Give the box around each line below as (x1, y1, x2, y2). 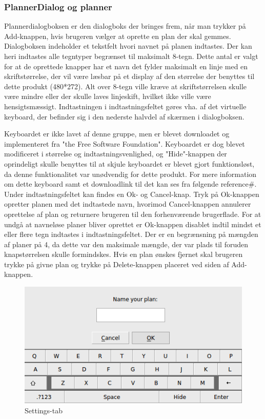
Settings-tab (25, 405, 63, 415)
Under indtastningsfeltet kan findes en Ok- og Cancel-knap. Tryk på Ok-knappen (4, 188, 259, 199)
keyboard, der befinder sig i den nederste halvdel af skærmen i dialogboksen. (4, 111, 244, 122)
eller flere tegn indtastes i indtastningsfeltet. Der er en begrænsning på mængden (4, 229, 258, 240)
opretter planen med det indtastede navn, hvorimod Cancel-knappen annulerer (4, 198, 251, 209)
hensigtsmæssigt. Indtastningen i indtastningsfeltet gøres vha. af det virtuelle (4, 101, 247, 111)
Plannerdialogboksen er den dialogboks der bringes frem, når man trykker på (4, 21, 246, 31)
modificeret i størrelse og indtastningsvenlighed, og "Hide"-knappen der (4, 148, 227, 159)
